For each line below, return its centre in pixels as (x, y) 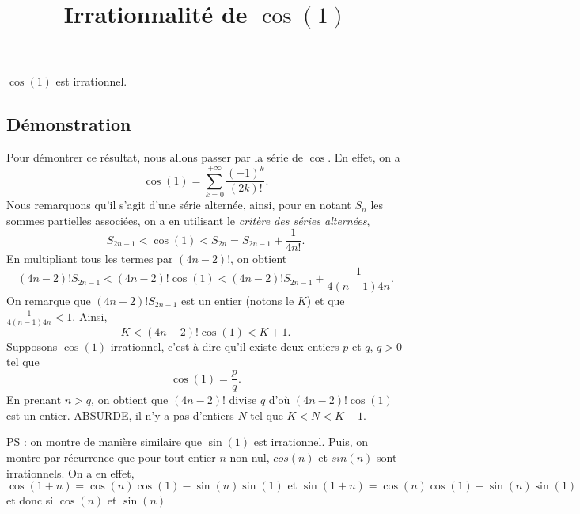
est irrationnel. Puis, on (311, 442)
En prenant (34, 400)
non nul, (250, 457)
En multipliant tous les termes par (90, 259)
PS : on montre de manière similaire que (104, 442)
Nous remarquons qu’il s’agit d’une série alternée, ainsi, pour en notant (179, 205)
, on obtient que (130, 400)
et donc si (30, 500)
